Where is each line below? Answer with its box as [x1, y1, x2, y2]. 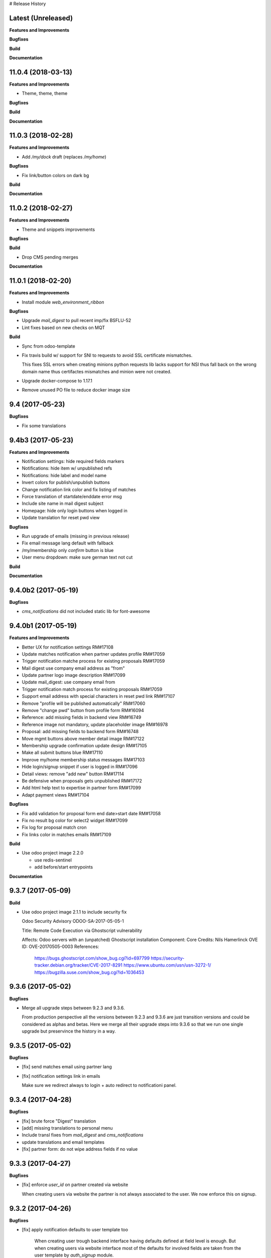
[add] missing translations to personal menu [22, 1125, 113, 1131]
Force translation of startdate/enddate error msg [22, 494, 122, 500]
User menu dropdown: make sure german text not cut [22, 554, 133, 561]
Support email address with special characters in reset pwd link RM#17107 [22, 693, 175, 699]
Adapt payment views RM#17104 [22, 792, 90, 798]
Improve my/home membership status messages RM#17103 [22, 756, 145, 762]
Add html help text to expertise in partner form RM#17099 [22, 785, 142, 791]
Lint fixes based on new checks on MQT [22, 325, 105, 331]
